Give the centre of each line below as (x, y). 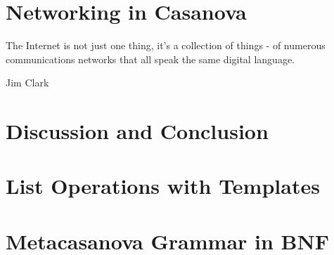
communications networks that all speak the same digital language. (150, 59)
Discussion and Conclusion (137, 131)
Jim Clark (27, 83)
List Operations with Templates (163, 186)
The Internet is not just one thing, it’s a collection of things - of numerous (166, 45)
